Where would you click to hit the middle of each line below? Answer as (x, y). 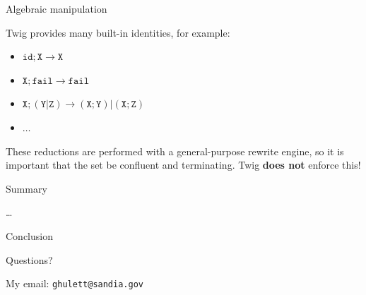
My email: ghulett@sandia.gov (75, 283)
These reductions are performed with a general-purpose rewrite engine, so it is (175, 151)
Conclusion (29, 235)
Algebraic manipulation (57, 8)
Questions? (29, 259)
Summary (26, 188)
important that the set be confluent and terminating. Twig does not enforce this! (183, 165)
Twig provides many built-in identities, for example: (118, 32)
